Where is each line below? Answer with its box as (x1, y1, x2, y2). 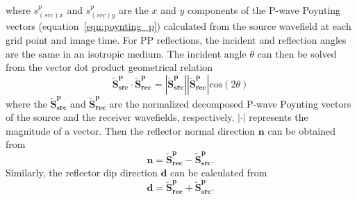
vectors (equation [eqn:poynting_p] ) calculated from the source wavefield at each (6, 19, 351, 33)
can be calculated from (170, 165, 267, 180)
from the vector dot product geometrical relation (6, 60, 213, 74)
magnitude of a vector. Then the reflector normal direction (6, 123, 256, 137)
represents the (249, 110, 308, 124)
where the (6, 96, 47, 110)
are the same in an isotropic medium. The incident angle (6, 46, 247, 60)
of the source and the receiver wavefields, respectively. (6, 110, 235, 124)
